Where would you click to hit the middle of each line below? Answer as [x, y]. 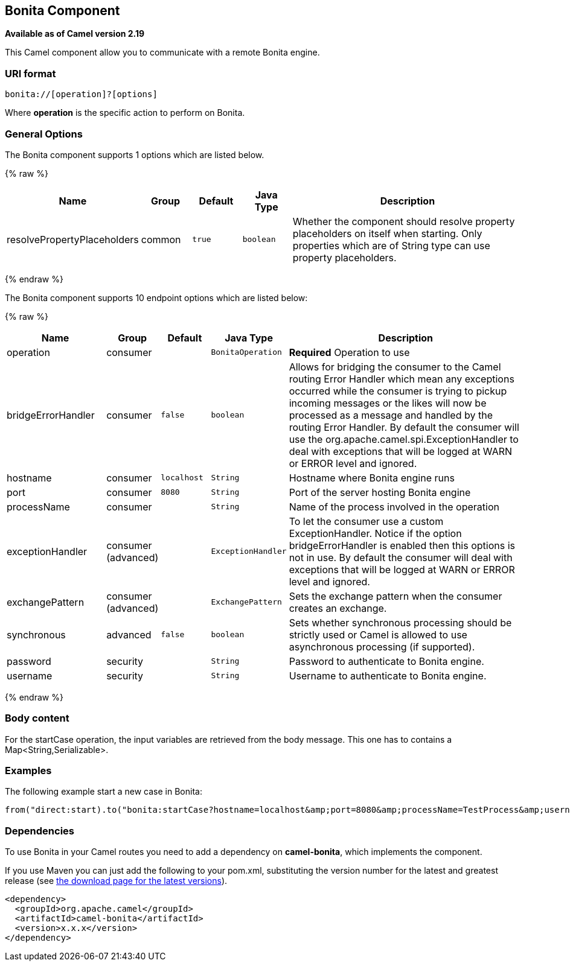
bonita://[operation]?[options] [81, 94]
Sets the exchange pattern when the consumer [395, 596]
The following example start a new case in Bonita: [104, 792]
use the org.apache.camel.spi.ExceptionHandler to [404, 439]
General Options [44, 134]
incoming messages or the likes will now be [388, 403]
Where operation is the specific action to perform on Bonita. [125, 113]
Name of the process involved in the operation [394, 507]
